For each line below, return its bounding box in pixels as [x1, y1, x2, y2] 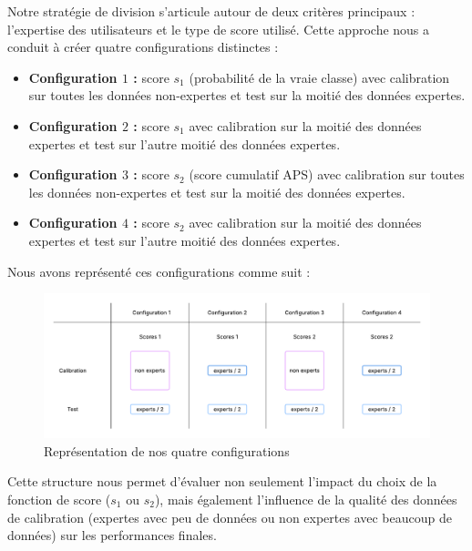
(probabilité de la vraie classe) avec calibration [189, 67, 450, 87]
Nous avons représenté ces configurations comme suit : [7, 261, 311, 281]
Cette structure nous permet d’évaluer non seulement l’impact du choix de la [7, 472, 437, 491]
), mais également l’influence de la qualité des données [154, 489, 457, 508]
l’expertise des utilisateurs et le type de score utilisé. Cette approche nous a [7, 19, 430, 38]
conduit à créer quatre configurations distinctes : [7, 37, 279, 56]
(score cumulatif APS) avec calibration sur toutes [189, 165, 465, 184]
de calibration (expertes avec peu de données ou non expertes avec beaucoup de [7, 507, 452, 526]
